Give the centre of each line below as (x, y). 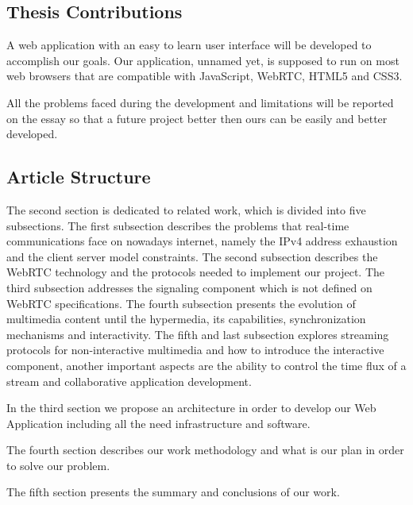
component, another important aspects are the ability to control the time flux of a (206, 365)
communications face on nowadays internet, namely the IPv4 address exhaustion (202, 241)
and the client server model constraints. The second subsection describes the (192, 256)
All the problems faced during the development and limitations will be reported (200, 102)
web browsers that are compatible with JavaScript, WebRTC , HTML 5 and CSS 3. (205, 76)
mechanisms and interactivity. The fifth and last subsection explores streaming (198, 334)
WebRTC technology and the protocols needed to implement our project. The (196, 272)
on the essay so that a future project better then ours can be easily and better (197, 118)
